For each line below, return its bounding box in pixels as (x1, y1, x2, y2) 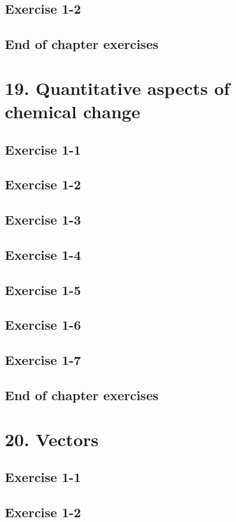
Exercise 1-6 (5, 315, 81, 334)
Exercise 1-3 (5, 210, 81, 229)
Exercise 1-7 (5, 351, 81, 369)
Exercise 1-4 (5, 245, 81, 263)
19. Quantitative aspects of (5, 75, 230, 100)
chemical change (5, 99, 141, 123)
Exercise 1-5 (5, 280, 81, 299)
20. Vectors (5, 426, 99, 451)
